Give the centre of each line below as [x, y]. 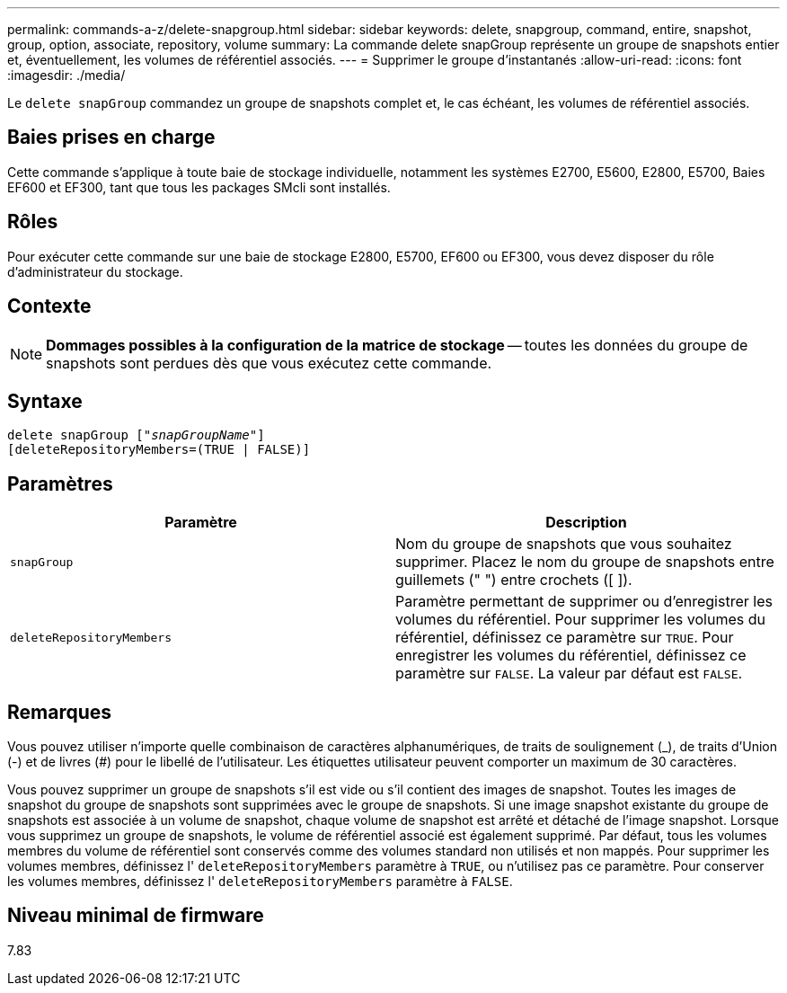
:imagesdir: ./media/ [66, 75]
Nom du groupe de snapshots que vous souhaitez [564, 544]
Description [586, 523]
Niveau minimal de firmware [136, 916]
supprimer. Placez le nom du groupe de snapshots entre [585, 562]
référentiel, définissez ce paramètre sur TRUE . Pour [565, 638]
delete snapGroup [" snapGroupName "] [136, 435]
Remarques [60, 712]
